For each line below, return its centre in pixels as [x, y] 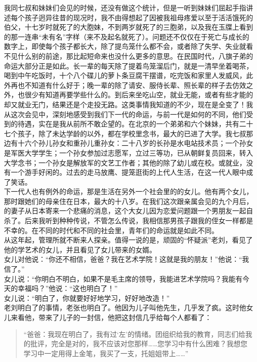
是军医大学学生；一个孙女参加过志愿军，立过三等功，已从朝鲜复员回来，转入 [128, 152]
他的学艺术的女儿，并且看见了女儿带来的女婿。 [80, 249]
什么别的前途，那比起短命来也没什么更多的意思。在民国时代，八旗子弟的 [135, 56]
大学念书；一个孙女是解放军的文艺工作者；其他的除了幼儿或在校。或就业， [125, 162]
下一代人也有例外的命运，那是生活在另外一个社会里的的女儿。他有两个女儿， [128, 191]
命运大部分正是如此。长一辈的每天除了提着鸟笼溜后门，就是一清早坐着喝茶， [128, 65]
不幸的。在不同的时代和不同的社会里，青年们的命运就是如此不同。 [111, 230]
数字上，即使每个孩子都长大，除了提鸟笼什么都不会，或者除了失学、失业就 [125, 46]
